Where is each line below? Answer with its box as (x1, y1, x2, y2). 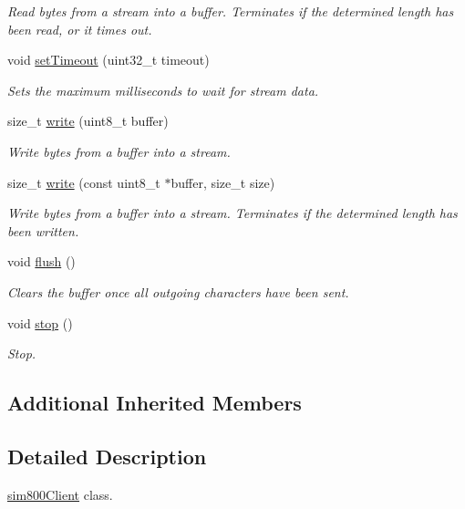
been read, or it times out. (7, 19, 152, 38)
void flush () (7, 252, 76, 271)
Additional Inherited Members (7, 389, 302, 417)
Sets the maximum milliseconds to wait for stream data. (7, 80, 319, 99)
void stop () (7, 313, 73, 332)
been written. (7, 221, 79, 240)
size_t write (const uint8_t (7, 172, 160, 192)
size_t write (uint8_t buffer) (7, 111, 169, 130)
